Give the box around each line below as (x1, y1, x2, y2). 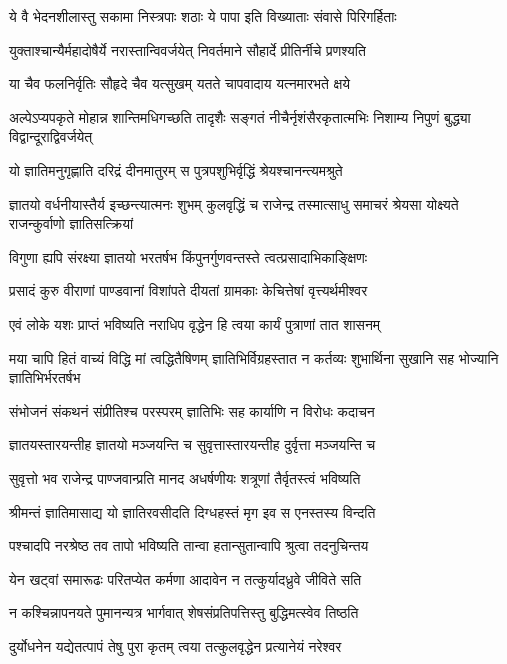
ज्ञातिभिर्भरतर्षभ (9, 367, 81, 388)
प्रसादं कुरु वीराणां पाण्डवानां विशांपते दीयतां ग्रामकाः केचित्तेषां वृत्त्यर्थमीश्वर (9, 280, 368, 301)
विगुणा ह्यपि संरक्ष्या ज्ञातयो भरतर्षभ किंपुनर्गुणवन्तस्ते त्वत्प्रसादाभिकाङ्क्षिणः (9, 246, 368, 267)
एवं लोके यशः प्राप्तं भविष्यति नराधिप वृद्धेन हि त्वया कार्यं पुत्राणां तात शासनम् (9, 313, 381, 334)
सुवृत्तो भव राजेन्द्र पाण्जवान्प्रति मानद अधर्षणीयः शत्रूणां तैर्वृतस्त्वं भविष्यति (9, 467, 361, 488)
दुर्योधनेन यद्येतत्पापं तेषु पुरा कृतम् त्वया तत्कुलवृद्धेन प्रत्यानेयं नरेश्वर (9, 635, 342, 656)
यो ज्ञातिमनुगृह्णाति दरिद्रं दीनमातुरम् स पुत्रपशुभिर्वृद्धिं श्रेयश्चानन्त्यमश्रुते (9, 159, 343, 180)
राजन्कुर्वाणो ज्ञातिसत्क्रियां (9, 213, 134, 234)
